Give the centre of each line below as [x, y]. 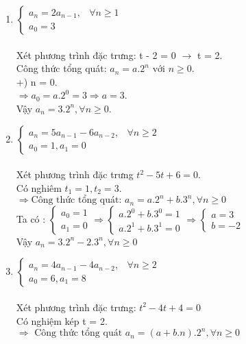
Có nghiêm [39, 187]
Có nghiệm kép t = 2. [62, 320]
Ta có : [31, 218]
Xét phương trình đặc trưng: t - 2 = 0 [96, 54]
